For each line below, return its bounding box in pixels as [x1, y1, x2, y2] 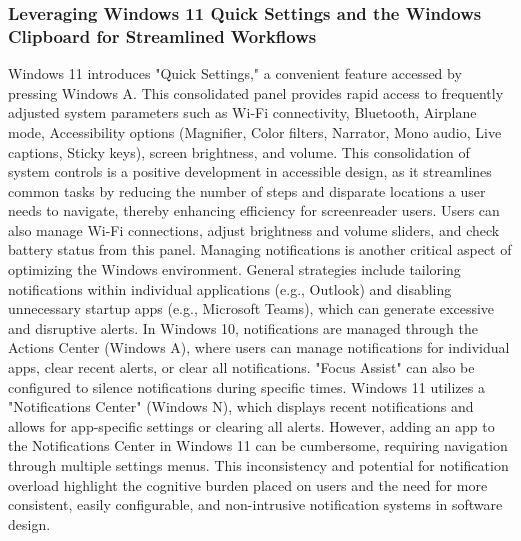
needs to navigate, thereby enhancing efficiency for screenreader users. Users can [8, 200, 500, 221]
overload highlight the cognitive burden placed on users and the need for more [8, 474, 488, 495]
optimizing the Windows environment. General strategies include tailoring [8, 259, 461, 280]
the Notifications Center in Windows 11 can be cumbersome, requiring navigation [8, 435, 508, 456]
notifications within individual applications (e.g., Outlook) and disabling [8, 278, 452, 299]
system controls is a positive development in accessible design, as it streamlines [8, 161, 492, 182]
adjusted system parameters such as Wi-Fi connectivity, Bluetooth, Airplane [8, 102, 477, 123]
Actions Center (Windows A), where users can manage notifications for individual [8, 337, 510, 358]
